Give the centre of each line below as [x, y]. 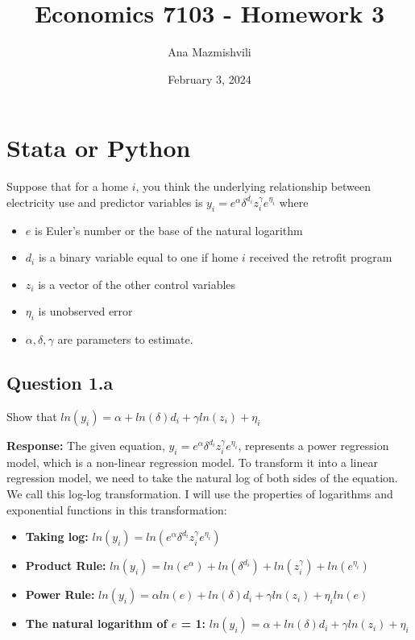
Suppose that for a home [68, 186]
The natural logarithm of [96, 623]
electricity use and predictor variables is [105, 202]
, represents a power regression [313, 446]
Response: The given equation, [86, 446]
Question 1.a [60, 383]
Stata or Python [99, 148]
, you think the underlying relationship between [253, 186]
